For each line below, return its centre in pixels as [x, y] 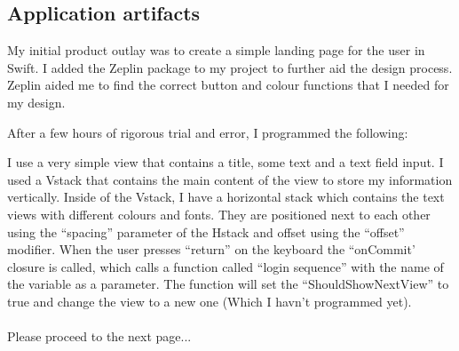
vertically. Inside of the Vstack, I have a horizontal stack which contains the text [226, 197]
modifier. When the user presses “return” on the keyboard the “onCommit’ [211, 249]
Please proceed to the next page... [99, 336]
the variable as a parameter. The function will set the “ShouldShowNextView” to [228, 284]
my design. [36, 102]
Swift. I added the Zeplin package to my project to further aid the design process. [230, 67]
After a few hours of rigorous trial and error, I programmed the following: [208, 132]
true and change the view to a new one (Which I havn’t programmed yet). [210, 301]
